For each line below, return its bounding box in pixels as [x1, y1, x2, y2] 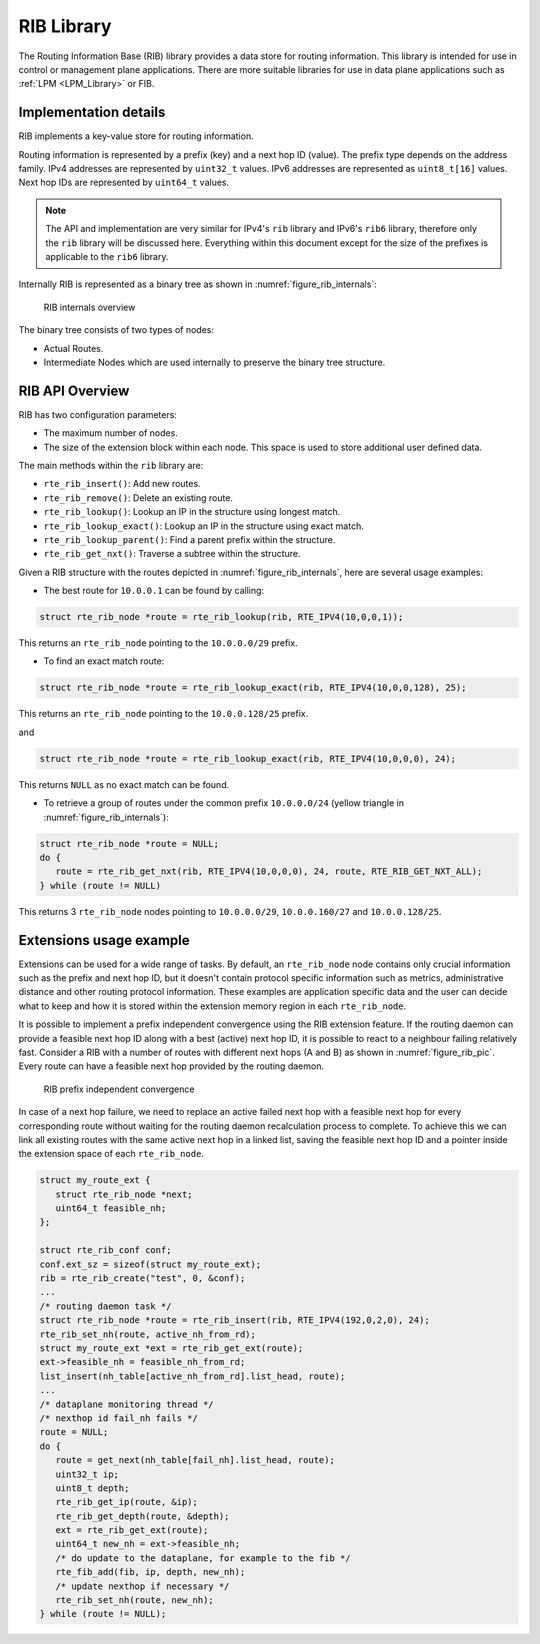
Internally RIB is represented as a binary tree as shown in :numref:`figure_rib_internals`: [18, 278, 377, 290]
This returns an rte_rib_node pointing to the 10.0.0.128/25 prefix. [18, 708, 309, 720]
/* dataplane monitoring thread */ [39, 1398, 214, 1410]
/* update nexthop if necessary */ [55, 1580, 230, 1592]
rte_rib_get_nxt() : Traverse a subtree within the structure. [43, 548, 301, 560]
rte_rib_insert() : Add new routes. [43, 478, 201, 490]
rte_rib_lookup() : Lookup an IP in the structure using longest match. [43, 506, 341, 518]
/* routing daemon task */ [39, 1300, 172, 1312]
